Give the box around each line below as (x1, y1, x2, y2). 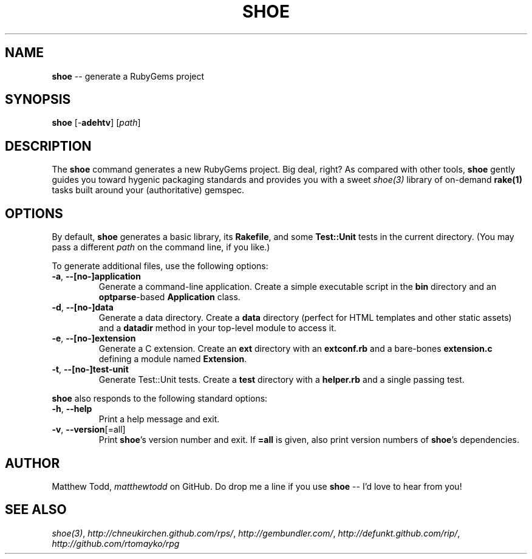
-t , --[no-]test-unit (52, 364, 129, 375)
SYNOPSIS (5, 92, 71, 108)
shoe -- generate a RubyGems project (52, 70, 205, 81)
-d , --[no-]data (52, 302, 114, 313)
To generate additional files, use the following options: (52, 261, 268, 272)
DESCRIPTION (5, 138, 92, 154)
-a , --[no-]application (52, 271, 141, 282)
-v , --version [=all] (52, 424, 126, 435)
